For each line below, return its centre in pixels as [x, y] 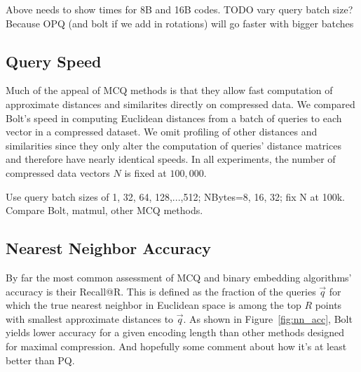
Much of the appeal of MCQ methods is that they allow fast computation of [169, 90]
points [328, 305]
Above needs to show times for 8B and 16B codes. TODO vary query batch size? [179, 9]
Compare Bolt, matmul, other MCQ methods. [104, 210]
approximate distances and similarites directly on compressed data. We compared [180, 104]
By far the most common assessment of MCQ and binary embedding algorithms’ [179, 277]
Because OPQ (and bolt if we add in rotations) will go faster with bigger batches [180, 23]
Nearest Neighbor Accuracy [108, 248]
